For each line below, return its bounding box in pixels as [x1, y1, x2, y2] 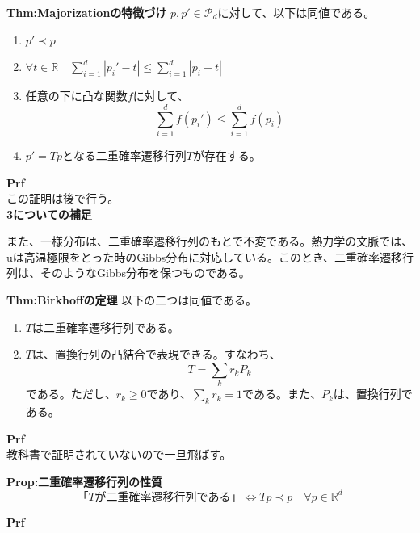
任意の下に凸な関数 [25, 87, 128, 104]
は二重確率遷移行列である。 [31, 318, 179, 335]
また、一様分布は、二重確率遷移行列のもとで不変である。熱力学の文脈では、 [6, 233, 414, 250]
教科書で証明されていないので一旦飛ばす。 [6, 446, 232, 463]
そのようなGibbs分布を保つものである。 [40, 264, 250, 281]
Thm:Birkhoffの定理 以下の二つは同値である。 [6, 292, 257, 308]
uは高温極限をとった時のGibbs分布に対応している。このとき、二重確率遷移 [6, 248, 402, 265]
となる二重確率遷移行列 [62, 146, 187, 163]
